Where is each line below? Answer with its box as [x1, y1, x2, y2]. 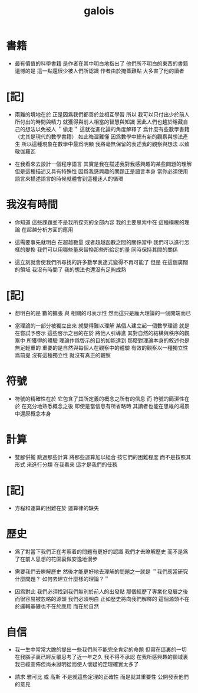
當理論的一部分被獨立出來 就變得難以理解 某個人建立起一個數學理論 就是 [14, 322, 190, 329]
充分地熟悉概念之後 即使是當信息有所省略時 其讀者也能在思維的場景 [26, 402, 190, 409]
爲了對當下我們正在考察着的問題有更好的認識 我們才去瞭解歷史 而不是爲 [14, 548, 189, 555]
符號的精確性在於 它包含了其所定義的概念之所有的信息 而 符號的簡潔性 [14, 395, 184, 402]
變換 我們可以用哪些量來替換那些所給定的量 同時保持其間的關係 [25, 246, 178, 253]
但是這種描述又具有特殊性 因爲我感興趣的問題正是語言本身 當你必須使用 [14, 167, 189, 175]
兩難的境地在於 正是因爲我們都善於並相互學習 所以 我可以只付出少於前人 [14, 110, 190, 118]
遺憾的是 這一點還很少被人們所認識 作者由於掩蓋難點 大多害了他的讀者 [14, 67, 184, 74]
